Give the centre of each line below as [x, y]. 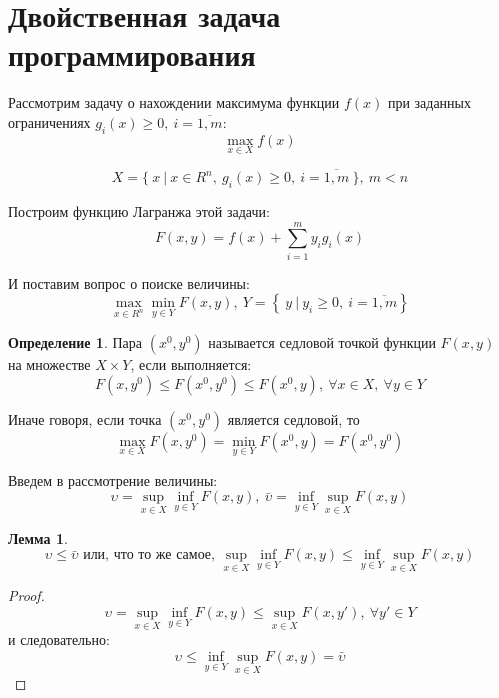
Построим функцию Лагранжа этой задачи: [139, 210]
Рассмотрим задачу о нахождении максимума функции [174, 102]
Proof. [26, 595]
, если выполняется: [191, 364]
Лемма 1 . [38, 537]
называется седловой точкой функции [322, 342]
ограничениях [49, 121]
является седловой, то [293, 418]
